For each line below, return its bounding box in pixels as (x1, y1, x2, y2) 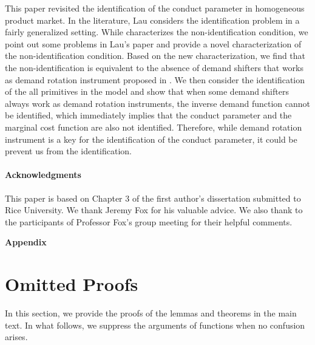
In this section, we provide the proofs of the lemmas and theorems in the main (5, 307, 297, 319)
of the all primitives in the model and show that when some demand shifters (5, 85, 289, 98)
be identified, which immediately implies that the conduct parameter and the (5, 109, 292, 121)
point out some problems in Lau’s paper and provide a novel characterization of (5, 37, 302, 50)
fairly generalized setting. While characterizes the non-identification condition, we (5, 26, 308, 38)
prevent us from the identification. (5, 145, 132, 157)
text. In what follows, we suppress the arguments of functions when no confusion (5, 318, 305, 331)
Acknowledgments (5, 168, 81, 181)
